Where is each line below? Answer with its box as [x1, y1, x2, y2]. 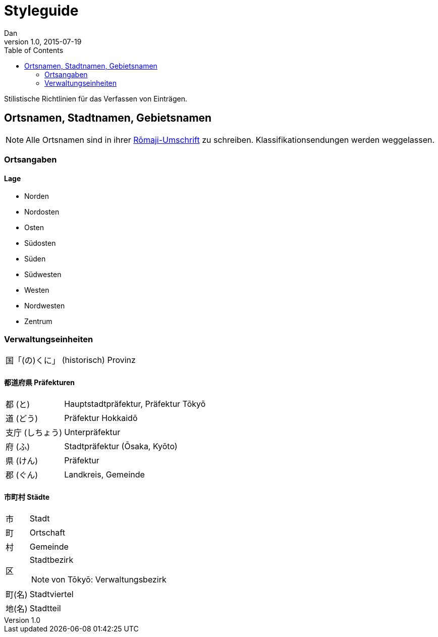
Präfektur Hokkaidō [64, 413, 138, 423]
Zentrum [24, 317, 52, 326]
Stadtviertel [29, 589, 74, 600]
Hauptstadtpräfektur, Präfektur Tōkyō [64, 399, 206, 409]
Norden [24, 192, 49, 201]
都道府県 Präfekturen [4, 378, 75, 387]
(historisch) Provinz [62, 354, 136, 365]
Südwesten [24, 270, 62, 279]
